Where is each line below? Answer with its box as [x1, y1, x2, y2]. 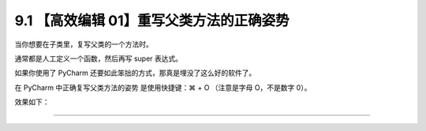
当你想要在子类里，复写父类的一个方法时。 [14, 39, 153, 49]
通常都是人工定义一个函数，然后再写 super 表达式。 [14, 54, 183, 63]
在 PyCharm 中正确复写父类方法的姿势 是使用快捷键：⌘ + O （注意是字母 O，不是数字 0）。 [14, 83, 312, 92]
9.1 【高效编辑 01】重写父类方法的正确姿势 [14, 12, 290, 29]
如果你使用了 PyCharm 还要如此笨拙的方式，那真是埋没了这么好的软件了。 [14, 68, 256, 78]
